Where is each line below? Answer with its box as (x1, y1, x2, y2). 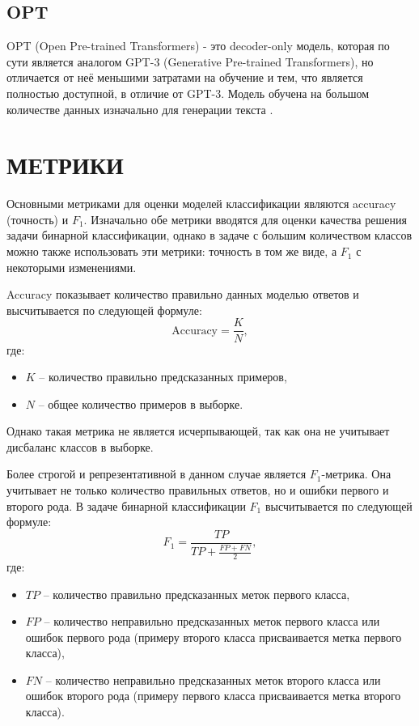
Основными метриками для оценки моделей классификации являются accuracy (6, 195, 396, 212)
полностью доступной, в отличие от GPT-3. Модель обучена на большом (6, 84, 370, 101)
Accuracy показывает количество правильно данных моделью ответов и (6, 286, 359, 303)
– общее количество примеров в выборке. (38, 395, 243, 412)
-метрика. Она (321, 465, 391, 482)
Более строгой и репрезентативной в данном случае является (6, 465, 307, 482)
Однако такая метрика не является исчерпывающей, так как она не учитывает (6, 422, 390, 439)
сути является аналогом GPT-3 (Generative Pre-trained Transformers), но (6, 53, 374, 70)
